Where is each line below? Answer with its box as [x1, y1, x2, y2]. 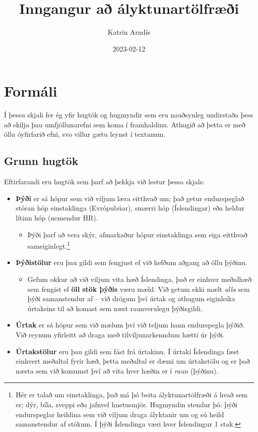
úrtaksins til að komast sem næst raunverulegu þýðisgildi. [27, 303, 203, 313]
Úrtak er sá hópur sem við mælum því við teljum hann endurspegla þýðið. [15, 320, 245, 330]
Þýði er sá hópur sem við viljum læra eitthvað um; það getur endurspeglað [15, 193, 244, 203]
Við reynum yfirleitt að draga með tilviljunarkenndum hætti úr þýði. [15, 329, 225, 340]
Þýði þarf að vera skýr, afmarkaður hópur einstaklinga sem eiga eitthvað [27, 229, 248, 239]
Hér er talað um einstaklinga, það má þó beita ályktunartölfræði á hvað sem [15, 389, 248, 400]
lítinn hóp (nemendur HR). [15, 213, 98, 223]
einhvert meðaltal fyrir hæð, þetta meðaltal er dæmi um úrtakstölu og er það [15, 356, 250, 366]
